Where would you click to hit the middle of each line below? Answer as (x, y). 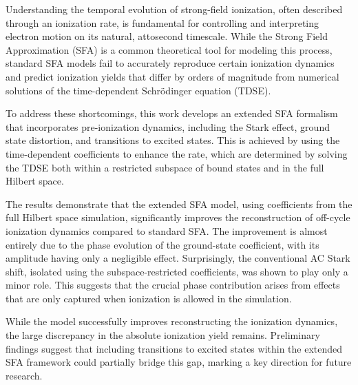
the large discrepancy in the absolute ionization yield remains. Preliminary (163, 335)
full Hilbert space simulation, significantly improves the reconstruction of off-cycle (178, 217)
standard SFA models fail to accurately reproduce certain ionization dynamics (170, 63)
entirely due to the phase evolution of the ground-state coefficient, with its (162, 244)
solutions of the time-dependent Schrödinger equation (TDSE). (138, 90)
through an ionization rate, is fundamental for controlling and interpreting (162, 22)
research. (24, 375)
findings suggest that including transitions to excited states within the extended (174, 348)
